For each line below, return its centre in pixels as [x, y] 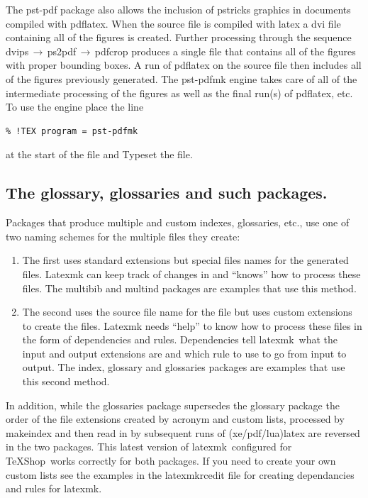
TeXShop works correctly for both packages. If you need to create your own [171, 461]
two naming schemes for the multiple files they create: [123, 236]
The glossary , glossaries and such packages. [167, 193]
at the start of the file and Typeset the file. [99, 154]
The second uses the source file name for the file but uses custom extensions [187, 312]
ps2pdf [62, 51]
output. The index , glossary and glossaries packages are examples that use [184, 367]
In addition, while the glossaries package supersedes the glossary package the [173, 405]
